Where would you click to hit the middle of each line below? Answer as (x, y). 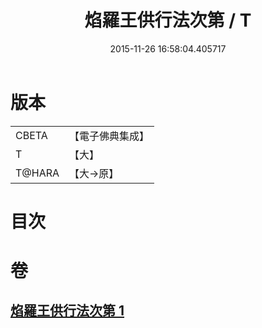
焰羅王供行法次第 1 (67, 311)
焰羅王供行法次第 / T (168, 20)
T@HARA (37, 173)
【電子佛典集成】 (109, 136)
